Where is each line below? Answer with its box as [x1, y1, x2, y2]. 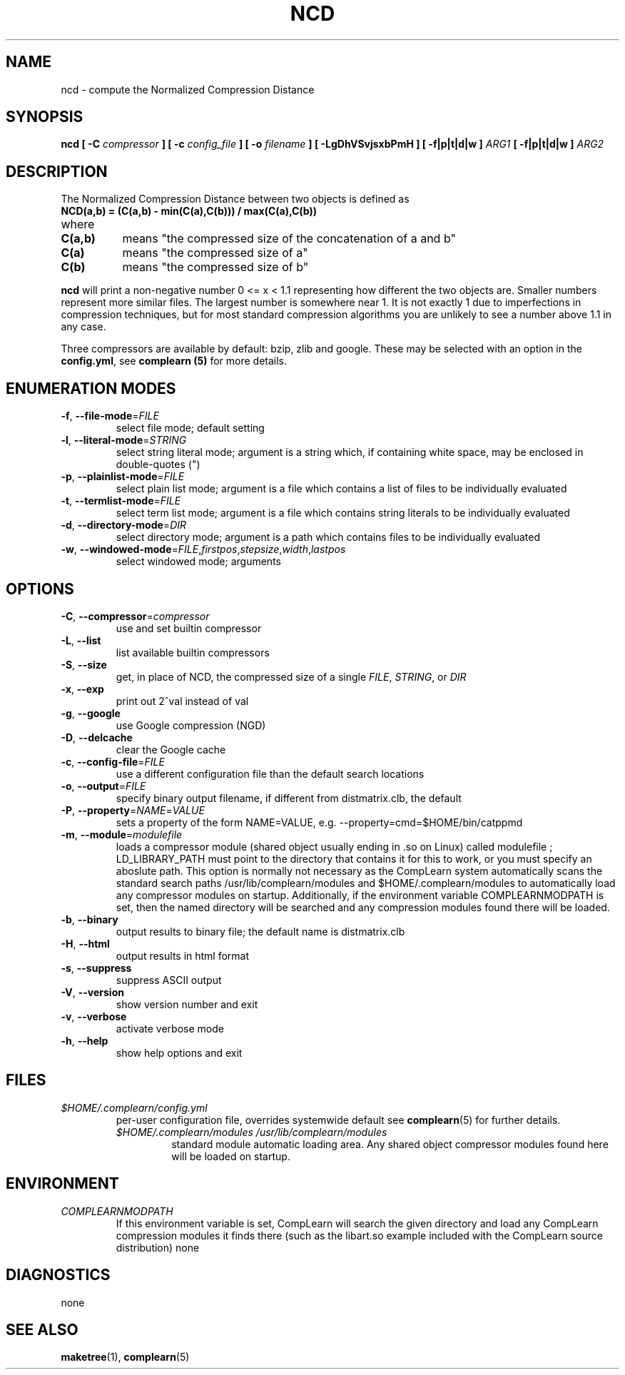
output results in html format [116, 949, 250, 962]
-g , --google [61, 706, 121, 719]
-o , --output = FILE [61, 779, 146, 792]
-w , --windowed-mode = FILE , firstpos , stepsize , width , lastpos [61, 543, 346, 556]
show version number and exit [116, 998, 258, 1010]
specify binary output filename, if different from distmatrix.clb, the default [116, 791, 462, 804]
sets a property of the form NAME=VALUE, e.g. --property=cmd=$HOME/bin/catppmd [116, 816, 523, 828]
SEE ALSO [6, 1320, 78, 1339]
